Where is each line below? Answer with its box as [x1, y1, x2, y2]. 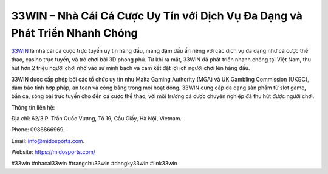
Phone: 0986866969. [11, 126, 65, 133]
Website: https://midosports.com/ [11, 148, 95, 156]
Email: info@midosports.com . [11, 137, 85, 144]
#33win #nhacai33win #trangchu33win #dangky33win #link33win [11, 159, 177, 167]
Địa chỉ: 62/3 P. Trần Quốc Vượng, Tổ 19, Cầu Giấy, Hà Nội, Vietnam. [11, 115, 182, 122]
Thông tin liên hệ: [11, 103, 55, 111]
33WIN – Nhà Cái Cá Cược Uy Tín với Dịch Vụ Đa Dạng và [11, 9, 303, 23]
